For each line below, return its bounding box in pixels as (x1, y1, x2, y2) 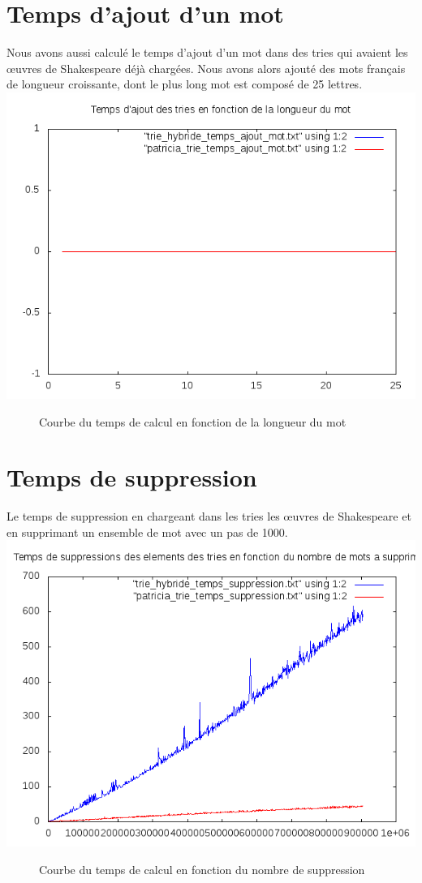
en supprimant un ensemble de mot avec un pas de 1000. (6, 523, 288, 540)
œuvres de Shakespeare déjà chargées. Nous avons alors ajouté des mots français (6, 59, 406, 76)
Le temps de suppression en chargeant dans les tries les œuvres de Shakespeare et (6, 508, 411, 525)
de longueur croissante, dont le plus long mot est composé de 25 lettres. (6, 75, 363, 92)
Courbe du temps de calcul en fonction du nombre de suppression (39, 861, 365, 877)
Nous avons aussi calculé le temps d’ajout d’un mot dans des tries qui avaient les (6, 44, 408, 61)
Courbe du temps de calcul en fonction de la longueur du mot (39, 413, 347, 430)
